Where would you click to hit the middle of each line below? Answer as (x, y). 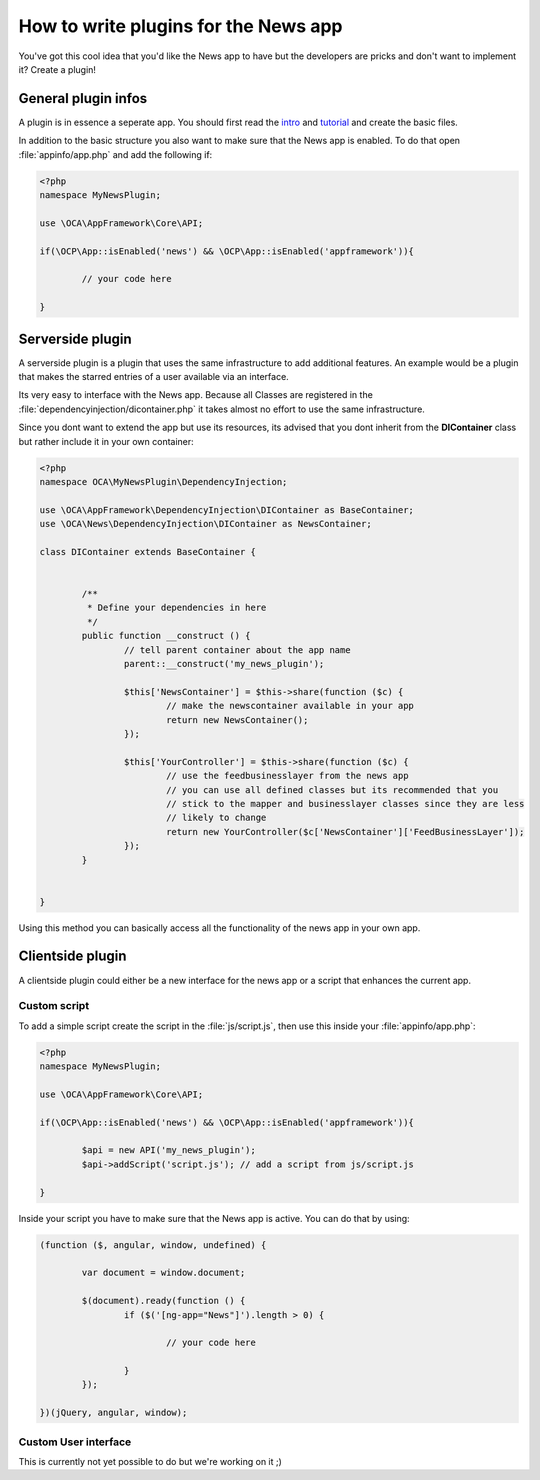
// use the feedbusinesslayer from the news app (287, 776)
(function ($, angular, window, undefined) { (153, 1244)
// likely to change (216, 818)
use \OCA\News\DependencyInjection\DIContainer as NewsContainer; (205, 524)
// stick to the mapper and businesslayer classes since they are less (345, 803)
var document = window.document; (163, 1273)
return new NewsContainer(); (237, 719)
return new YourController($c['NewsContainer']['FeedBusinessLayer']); (345, 831)
